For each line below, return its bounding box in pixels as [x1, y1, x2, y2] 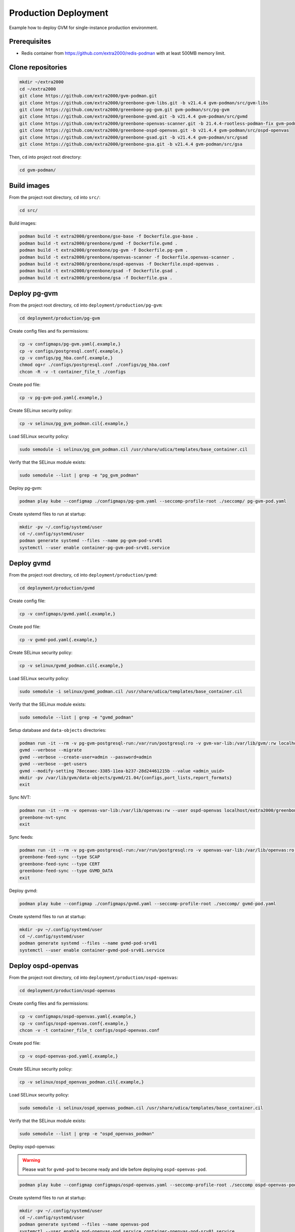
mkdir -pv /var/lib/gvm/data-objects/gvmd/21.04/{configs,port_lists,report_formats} [19, 775, 232, 781]
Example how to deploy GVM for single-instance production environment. [9, 25, 158, 31]
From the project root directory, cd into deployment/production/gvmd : [9, 572, 158, 578]
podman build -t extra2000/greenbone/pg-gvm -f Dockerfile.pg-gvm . [19, 247, 188, 253]
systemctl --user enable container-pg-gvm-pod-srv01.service [19, 545, 170, 550]
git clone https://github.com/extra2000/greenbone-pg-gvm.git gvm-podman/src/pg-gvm [19, 107, 230, 113]
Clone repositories [9, 63, 67, 71]
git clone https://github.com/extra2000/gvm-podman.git [19, 93, 157, 99]
